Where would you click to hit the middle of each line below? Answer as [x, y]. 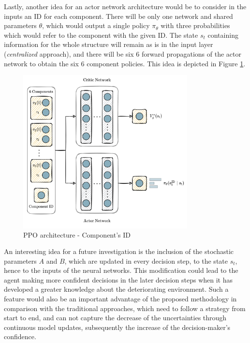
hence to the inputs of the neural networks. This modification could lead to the [121, 270]
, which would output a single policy [96, 25]
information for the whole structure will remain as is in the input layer [109, 44]
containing [223, 35]
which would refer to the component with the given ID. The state [101, 35]
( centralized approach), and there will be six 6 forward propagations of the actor [123, 53]
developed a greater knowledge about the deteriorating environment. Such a [116, 289]
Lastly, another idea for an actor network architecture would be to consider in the [125, 6]
